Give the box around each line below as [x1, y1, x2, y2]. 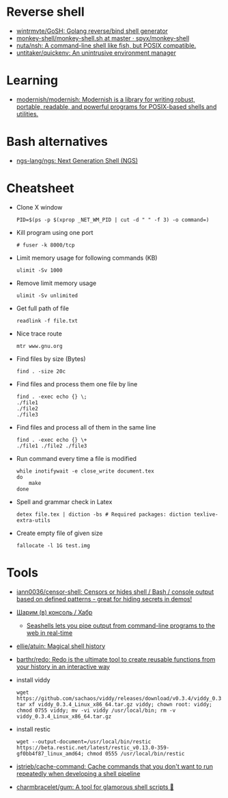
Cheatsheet [6, 181, 74, 196]
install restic [16, 725, 51, 733]
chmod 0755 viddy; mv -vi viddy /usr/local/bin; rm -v [16, 707, 176, 714]
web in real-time [26, 628, 73, 637]
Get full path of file [16, 304, 70, 312]
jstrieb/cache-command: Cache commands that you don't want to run [16, 762, 213, 771]
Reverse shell [6, 4, 85, 20]
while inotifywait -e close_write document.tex [16, 467, 154, 475]
